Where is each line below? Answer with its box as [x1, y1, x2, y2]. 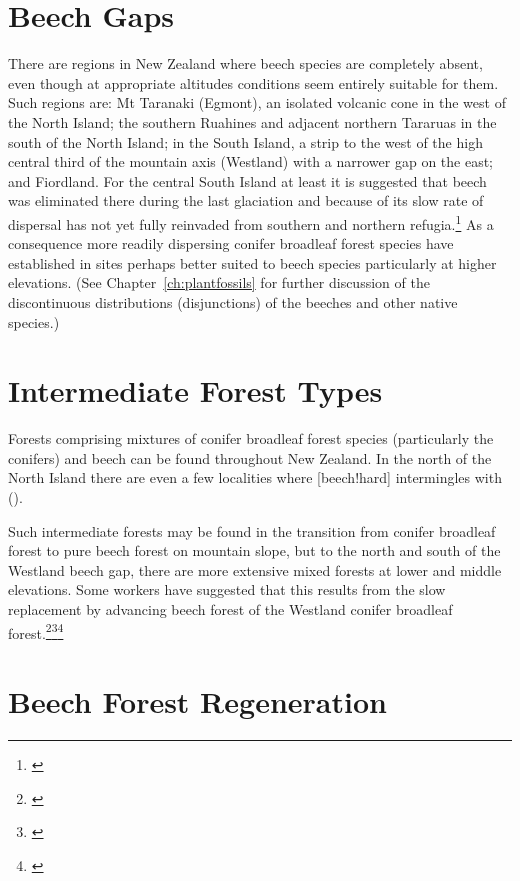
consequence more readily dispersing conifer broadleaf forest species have [8, 233, 454, 254]
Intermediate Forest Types [8, 370, 383, 411]
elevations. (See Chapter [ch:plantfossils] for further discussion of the [8, 272, 430, 293]
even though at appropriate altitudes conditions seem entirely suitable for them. [8, 72, 499, 93]
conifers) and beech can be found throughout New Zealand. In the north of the [8, 447, 492, 468]
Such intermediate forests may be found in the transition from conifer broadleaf [8, 520, 496, 541]
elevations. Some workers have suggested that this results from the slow [8, 579, 446, 600]
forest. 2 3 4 [8, 619, 64, 643]
